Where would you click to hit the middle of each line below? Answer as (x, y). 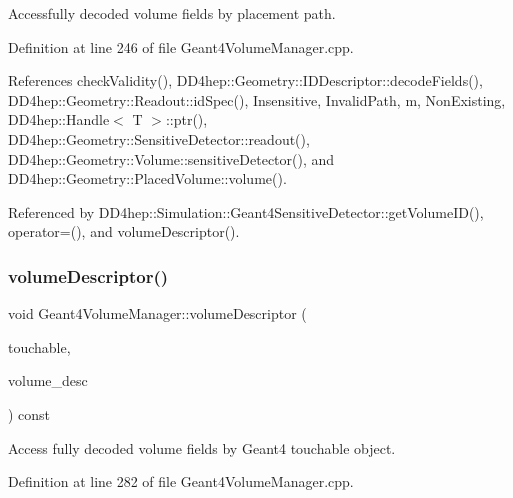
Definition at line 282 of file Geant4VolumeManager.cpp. (181, 481)
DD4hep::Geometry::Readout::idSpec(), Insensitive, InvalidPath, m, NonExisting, (257, 99)
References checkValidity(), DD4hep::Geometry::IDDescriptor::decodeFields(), (245, 80)
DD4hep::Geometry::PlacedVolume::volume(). (147, 178)
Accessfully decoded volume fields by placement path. (172, 13)
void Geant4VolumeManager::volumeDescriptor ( (157, 313)
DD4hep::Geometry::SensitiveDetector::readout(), (159, 138)
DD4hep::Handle (59, 119)
